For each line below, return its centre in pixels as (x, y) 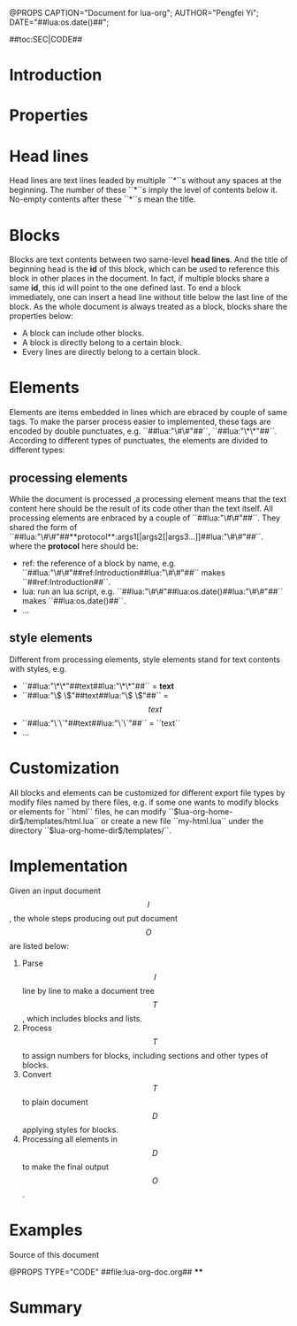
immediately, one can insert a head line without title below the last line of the (148, 297)
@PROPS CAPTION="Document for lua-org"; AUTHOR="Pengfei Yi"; (134, 13)
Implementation (69, 866)
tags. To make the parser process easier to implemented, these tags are (140, 422)
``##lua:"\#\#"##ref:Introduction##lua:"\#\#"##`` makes (123, 573)
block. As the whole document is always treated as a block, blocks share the (148, 307)
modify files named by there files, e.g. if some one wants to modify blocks (144, 802)
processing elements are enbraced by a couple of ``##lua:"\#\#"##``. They (145, 518)
